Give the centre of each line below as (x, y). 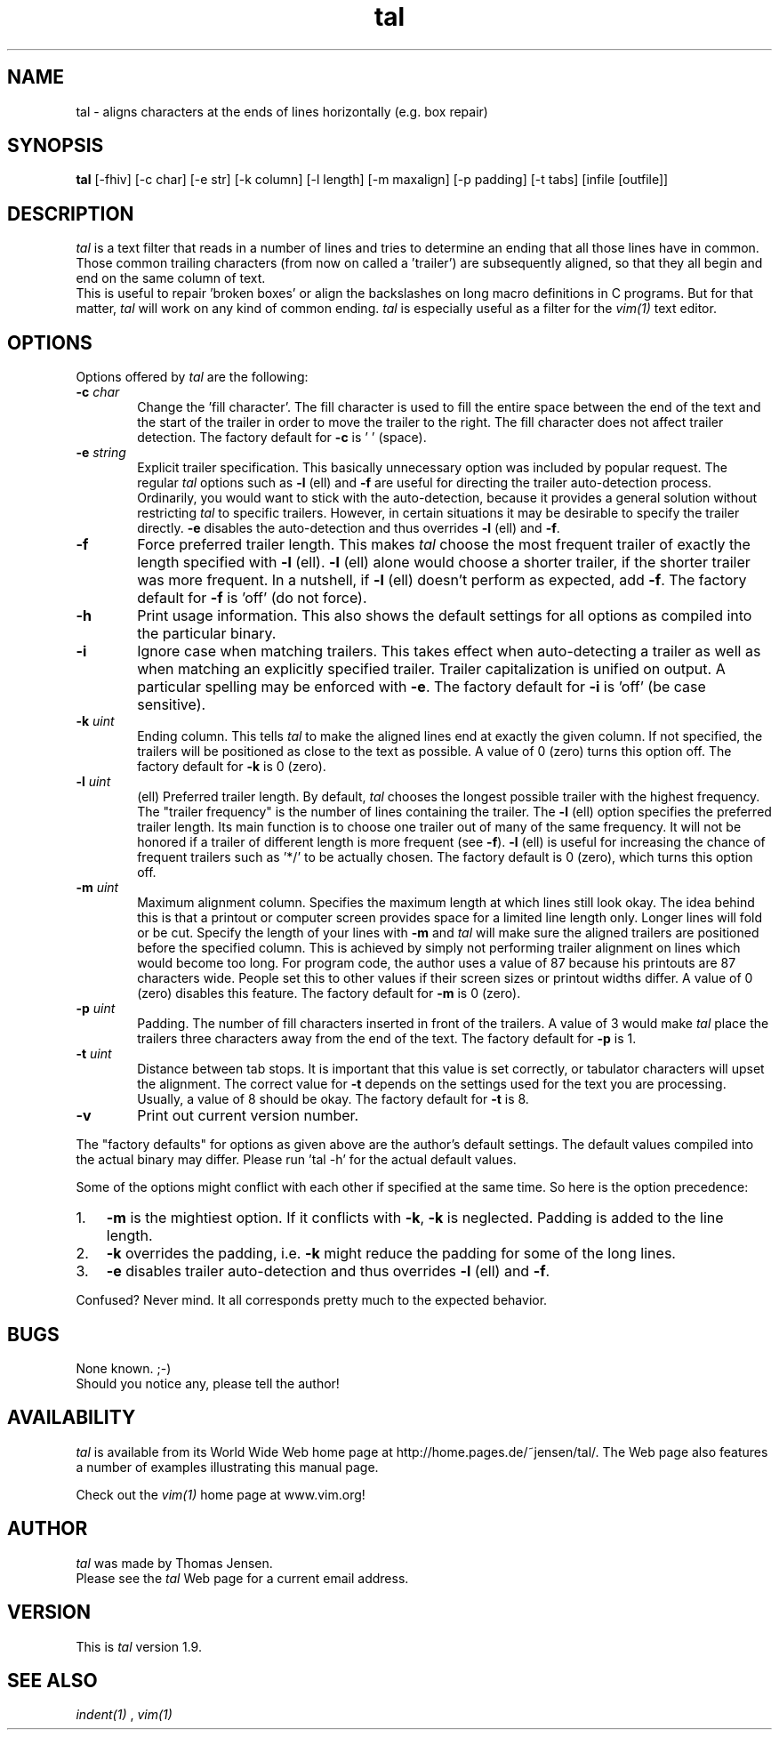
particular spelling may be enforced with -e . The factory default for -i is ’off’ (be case (422, 687)
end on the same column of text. (171, 278)
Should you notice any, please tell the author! (208, 1383)
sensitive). (172, 705)
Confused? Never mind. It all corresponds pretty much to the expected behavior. (312, 1300)
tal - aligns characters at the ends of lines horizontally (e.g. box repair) (282, 111)
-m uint (97, 888)
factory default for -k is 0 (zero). (232, 767)
